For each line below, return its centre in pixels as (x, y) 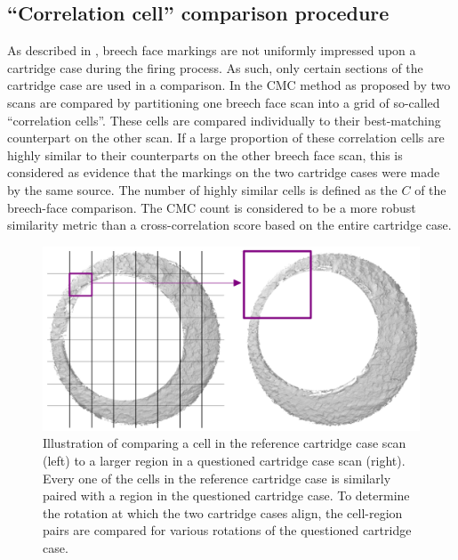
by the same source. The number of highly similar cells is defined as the (202, 189)
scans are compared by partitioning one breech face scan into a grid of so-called (224, 102)
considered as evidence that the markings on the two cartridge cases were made (224, 172)
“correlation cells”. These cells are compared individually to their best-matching (224, 120)
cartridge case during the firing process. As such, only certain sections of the (215, 67)
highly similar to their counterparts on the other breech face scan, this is (205, 154)
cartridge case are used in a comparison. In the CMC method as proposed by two (229, 85)
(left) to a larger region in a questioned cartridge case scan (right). (224, 460)
